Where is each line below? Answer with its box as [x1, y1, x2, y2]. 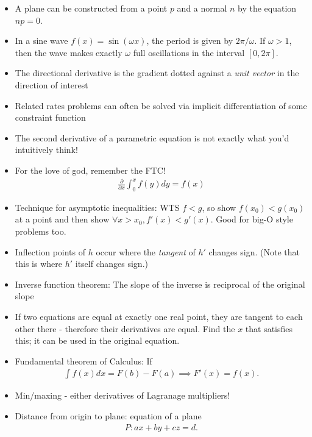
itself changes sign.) [75, 257, 148, 270]
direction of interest [15, 78, 88, 91]
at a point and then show [15, 213, 110, 226]
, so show [202, 201, 236, 213]
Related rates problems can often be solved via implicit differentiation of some [15, 99, 307, 112]
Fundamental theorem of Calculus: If [15, 354, 152, 367]
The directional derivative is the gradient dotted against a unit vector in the [15, 66, 299, 79]
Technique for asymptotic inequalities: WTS [15, 201, 180, 213]
